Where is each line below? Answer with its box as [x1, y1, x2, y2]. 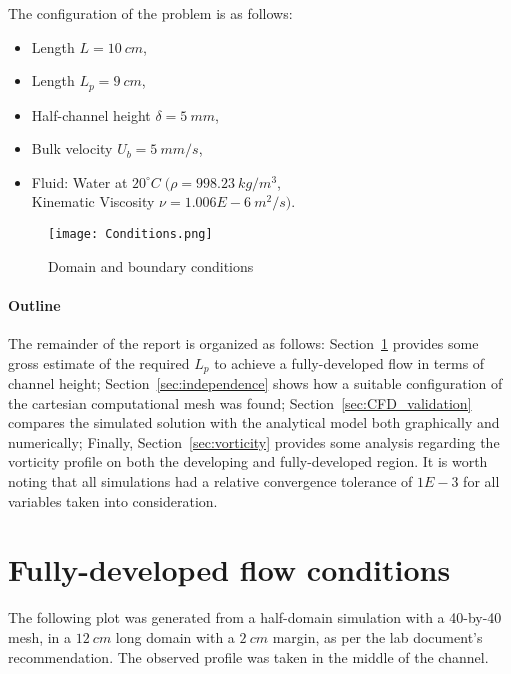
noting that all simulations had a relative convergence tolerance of [8, 471, 413, 492]
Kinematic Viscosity [31, 191, 155, 212]
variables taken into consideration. [8, 490, 218, 511]
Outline [8, 294, 61, 315]
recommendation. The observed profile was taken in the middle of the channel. [8, 646, 489, 667]
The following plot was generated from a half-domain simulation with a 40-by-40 [8, 607, 502, 628]
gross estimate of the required [8, 352, 190, 373]
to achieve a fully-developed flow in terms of [214, 352, 485, 373]
